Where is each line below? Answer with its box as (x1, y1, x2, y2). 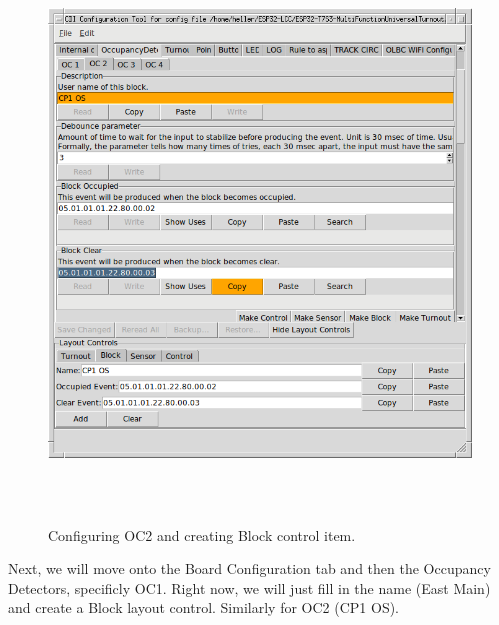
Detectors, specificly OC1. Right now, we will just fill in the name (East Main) (8, 577, 491, 598)
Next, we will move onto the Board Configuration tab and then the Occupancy (8, 558, 491, 579)
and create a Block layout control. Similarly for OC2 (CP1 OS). (8, 597, 400, 618)
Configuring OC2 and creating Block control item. (48, 524, 356, 545)
